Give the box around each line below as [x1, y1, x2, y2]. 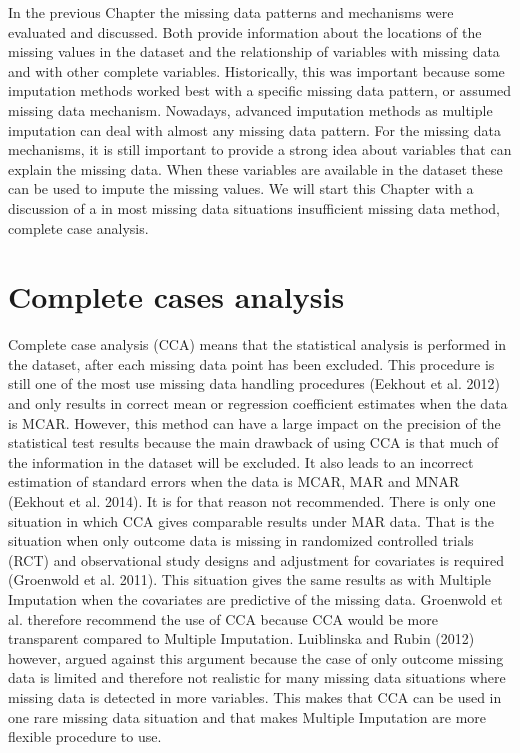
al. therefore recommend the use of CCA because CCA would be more [8, 608, 438, 629]
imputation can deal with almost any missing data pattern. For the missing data [8, 119, 502, 140]
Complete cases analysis [8, 276, 345, 317]
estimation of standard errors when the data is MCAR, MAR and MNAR [8, 471, 460, 492]
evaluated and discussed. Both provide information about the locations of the [8, 21, 482, 42]
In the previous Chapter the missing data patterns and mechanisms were [8, 2, 454, 22]
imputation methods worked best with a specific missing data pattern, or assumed [8, 80, 512, 101]
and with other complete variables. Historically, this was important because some [8, 60, 505, 81]
